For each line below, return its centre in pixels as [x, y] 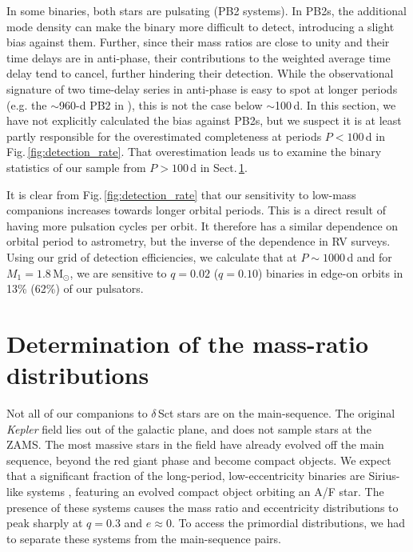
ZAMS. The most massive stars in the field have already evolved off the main [195, 444]
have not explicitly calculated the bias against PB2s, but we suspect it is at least [204, 120]
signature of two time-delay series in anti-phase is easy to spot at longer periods [202, 88]
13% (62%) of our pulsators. [75, 288]
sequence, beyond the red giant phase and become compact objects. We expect [199, 460]
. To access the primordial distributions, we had [288, 523]
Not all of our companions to [77, 413]
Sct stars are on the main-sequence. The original [276, 413]
